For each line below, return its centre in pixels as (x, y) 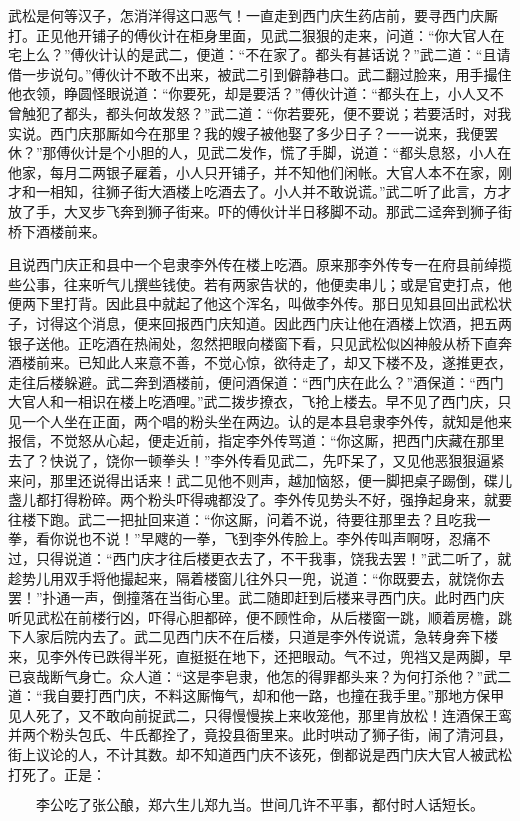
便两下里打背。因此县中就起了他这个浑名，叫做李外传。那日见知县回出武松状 (260, 303)
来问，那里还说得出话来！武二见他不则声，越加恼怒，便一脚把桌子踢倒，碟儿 (260, 479)
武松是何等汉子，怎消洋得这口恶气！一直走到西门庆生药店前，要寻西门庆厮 (253, 15)
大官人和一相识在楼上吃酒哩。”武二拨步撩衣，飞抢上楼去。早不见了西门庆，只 (260, 401)
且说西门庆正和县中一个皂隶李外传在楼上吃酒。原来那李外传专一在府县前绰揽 (260, 264)
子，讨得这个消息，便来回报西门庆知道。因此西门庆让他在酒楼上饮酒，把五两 (260, 322)
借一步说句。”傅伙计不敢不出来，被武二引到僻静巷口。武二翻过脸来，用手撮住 (260, 73)
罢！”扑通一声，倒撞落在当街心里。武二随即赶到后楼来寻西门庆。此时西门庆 (256, 597)
